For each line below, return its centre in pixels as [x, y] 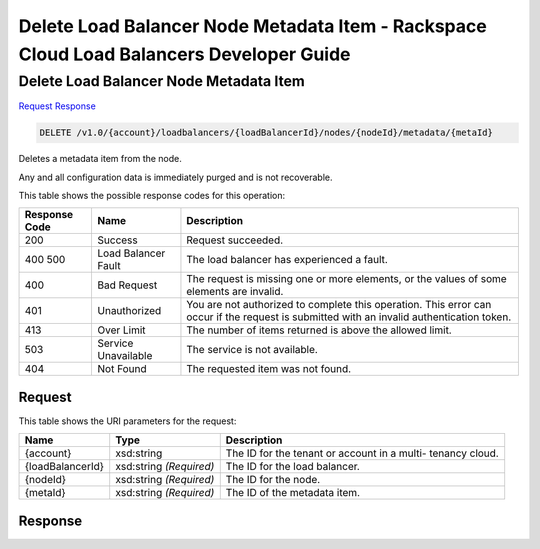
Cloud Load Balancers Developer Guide [184, 54]
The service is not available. [252, 350]
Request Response [57, 106]
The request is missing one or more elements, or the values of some [346, 279]
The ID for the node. [273, 480]
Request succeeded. [235, 240]
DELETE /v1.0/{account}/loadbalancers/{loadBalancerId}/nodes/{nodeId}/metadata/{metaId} [266, 133]
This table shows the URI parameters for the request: [127, 421]
